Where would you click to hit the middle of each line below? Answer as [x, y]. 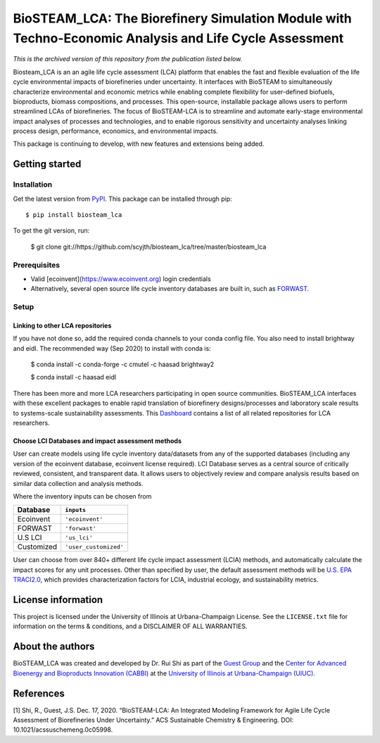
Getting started [47, 164]
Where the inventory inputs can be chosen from [82, 496]
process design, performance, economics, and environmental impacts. [115, 131]
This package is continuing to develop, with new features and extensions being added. [139, 144]
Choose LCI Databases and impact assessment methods [97, 441]
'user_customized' [95, 547]
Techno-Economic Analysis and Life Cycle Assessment [178, 38]
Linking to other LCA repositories [62, 325]
